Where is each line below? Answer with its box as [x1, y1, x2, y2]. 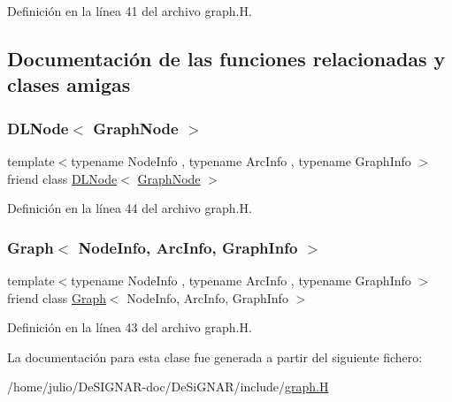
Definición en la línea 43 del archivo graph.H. [7, 318, 252, 337]
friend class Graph [7, 288, 106, 307]
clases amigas [7, 71, 131, 98]
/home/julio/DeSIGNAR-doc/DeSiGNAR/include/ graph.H [7, 377, 329, 396]
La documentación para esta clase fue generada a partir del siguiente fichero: [7, 347, 423, 366]
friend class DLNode [7, 169, 118, 187]
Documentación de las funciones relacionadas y [7, 44, 446, 72]
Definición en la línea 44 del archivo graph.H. [7, 199, 252, 217]
